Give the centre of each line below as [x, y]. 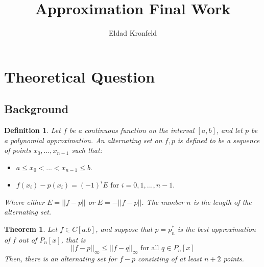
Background [37, 109]
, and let [229, 130]
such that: [87, 150]
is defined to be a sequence [219, 140]
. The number [163, 202]
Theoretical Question [80, 76]
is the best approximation [217, 229]
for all [150, 248]
